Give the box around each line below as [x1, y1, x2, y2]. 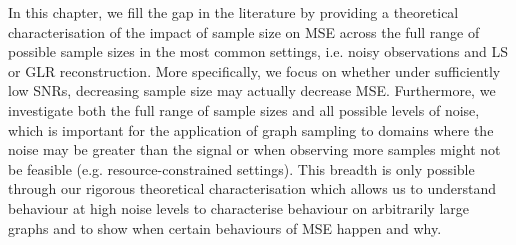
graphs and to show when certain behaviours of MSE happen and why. [8, 217, 442, 238]
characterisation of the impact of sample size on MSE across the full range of [8, 21, 480, 42]
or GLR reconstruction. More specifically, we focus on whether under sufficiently [8, 60, 501, 81]
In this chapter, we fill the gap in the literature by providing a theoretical [8, 2, 459, 22]
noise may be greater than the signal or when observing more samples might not [8, 139, 501, 160]
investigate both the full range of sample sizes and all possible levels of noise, [8, 99, 480, 120]
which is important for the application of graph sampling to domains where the [8, 119, 494, 140]
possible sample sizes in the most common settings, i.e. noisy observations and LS [8, 41, 508, 62]
